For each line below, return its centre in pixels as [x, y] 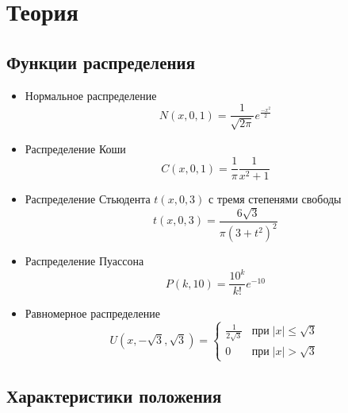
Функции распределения [101, 62]
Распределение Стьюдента [88, 199]
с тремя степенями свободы [275, 199]
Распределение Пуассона [84, 261]
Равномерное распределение [92, 313]
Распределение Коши [75, 148]
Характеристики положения [114, 395]
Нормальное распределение [91, 95]
